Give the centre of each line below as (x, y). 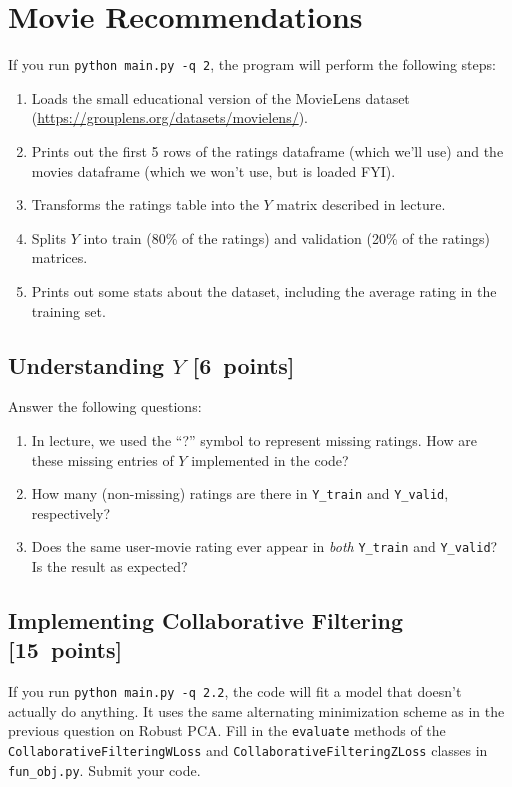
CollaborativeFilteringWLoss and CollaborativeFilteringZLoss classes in (248, 750)
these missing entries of (102, 459)
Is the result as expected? (109, 566)
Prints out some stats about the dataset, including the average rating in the (264, 290)
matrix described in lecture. (361, 204)
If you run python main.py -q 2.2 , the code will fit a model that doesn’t (235, 691)
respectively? (71, 512)
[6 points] (243, 364)
